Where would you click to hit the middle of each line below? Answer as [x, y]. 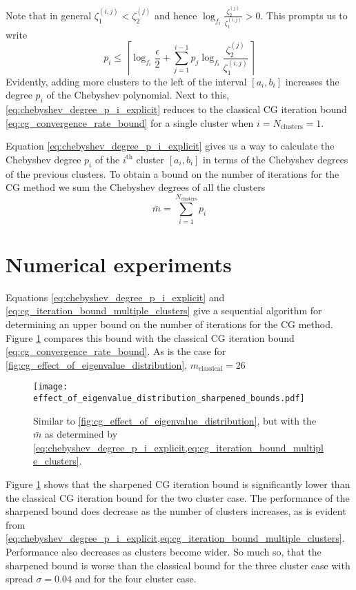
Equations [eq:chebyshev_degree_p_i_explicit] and [115, 297]
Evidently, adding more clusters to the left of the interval [126, 81]
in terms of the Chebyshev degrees [276, 159]
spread [19, 579]
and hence [176, 15]
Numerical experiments [119, 264]
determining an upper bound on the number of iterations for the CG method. [169, 324]
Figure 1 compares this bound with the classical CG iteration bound [150, 337]
